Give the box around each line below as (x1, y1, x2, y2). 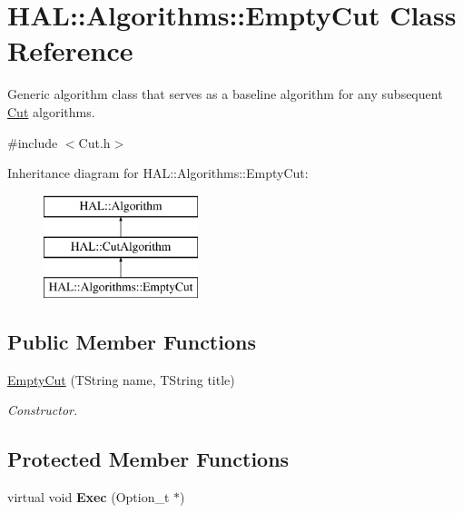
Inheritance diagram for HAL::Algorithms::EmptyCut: (7, 163, 309, 183)
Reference (7, 32, 133, 69)
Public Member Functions (7, 328, 256, 356)
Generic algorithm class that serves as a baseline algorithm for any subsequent (7, 84, 443, 104)
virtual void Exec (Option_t (7, 488, 170, 507)
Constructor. (7, 400, 78, 419)
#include (7, 133, 58, 152)
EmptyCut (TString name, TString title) (7, 370, 235, 389)
